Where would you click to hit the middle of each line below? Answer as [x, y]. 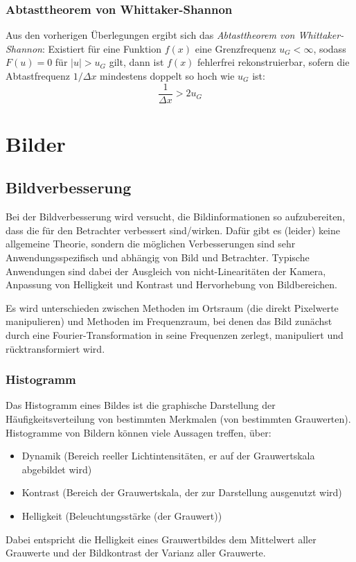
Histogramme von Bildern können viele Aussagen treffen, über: [139, 432]
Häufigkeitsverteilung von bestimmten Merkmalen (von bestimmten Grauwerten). [178, 418]
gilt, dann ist [136, 62]
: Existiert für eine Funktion [102, 48]
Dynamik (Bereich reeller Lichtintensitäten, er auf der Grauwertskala [168, 456]
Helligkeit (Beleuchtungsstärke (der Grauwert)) [122, 515]
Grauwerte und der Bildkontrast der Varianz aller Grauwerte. [136, 553]
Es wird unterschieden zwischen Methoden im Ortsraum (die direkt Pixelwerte [172, 307]
